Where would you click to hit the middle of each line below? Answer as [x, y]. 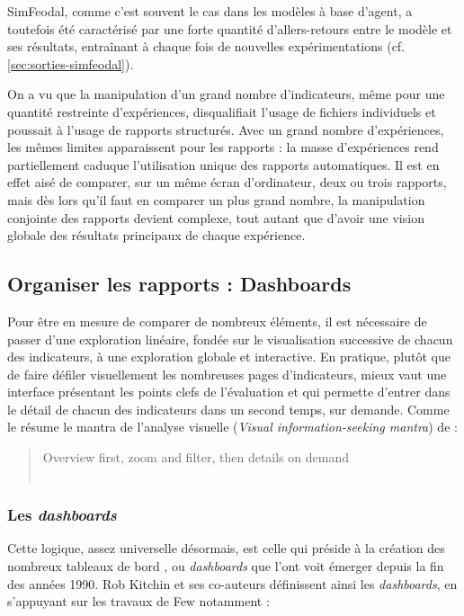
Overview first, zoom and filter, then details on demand [196, 457]
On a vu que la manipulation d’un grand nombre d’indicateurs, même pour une [226, 94]
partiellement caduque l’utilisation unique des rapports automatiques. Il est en [223, 164]
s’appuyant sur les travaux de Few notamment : [138, 601]
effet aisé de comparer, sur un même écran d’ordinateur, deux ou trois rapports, [227, 182]
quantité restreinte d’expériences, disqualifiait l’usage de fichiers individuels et [222, 111]
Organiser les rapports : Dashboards [179, 284]
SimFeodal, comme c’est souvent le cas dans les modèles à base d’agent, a [210, 11]
